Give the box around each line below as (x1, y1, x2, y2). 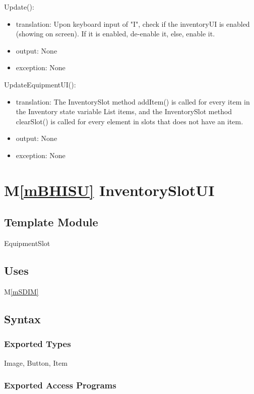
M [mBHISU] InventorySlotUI (4, 179, 215, 200)
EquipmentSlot (4, 238, 50, 249)
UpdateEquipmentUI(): (4, 79, 76, 89)
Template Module (4, 214, 98, 230)
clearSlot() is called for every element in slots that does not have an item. (16, 116, 243, 126)
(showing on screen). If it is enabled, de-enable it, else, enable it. (16, 28, 215, 39)
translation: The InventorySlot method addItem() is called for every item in (16, 96, 250, 107)
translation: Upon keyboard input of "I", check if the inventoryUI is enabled (16, 18, 250, 29)
